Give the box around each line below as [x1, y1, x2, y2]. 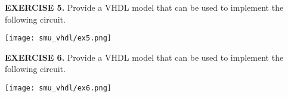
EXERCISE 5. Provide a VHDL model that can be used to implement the [5, 1, 284, 13]
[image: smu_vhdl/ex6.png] [5, 84, 112, 93]
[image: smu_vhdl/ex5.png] [5, 34, 112, 43]
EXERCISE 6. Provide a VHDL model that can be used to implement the [5, 51, 284, 63]
